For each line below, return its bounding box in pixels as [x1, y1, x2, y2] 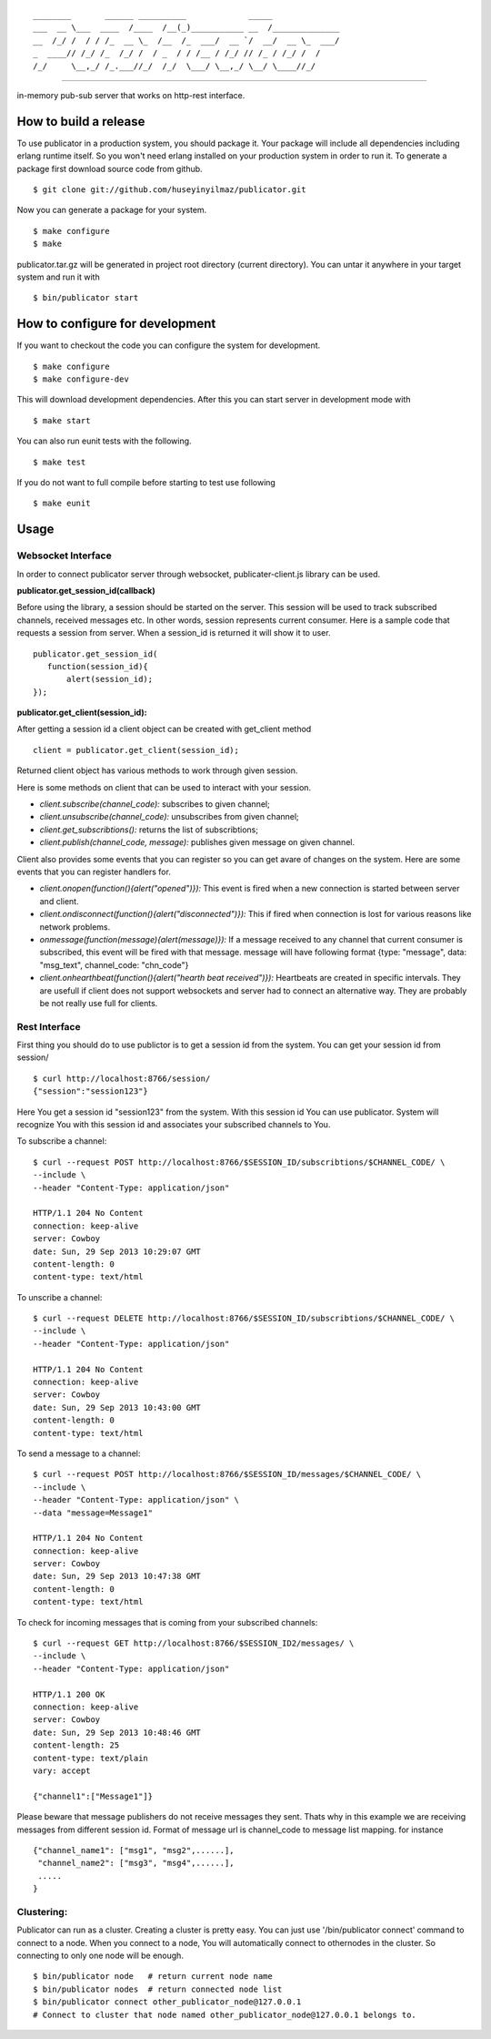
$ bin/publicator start [33, 292, 139, 303]
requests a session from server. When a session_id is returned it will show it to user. [16, 627, 331, 638]
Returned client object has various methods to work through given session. [16, 765, 298, 776]
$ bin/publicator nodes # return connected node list [33, 1983, 283, 1994]
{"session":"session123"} [33, 1086, 149, 1096]
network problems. [39, 921, 111, 933]
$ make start [33, 415, 91, 425]
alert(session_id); [66, 674, 154, 685]
